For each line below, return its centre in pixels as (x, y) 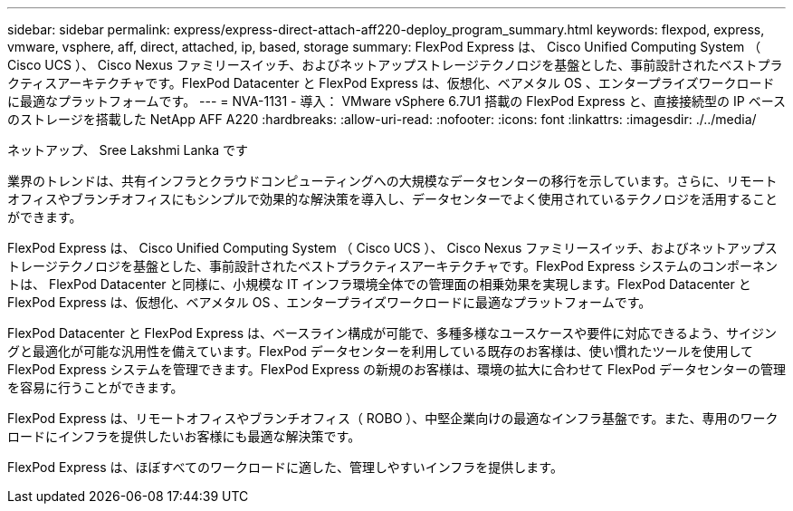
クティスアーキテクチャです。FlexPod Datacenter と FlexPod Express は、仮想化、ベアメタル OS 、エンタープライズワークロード (391, 83)
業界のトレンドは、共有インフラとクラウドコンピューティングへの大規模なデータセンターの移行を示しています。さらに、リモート (392, 181)
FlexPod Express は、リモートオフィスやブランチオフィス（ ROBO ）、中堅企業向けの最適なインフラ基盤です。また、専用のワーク (393, 418)
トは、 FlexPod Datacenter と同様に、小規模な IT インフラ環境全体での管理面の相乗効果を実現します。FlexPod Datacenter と (379, 284)
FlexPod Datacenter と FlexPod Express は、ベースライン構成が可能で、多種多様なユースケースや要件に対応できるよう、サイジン (392, 333)
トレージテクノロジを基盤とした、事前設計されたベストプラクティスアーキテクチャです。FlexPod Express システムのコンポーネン (392, 266)
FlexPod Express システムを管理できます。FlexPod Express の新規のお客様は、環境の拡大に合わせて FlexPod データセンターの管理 (396, 369)
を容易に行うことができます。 (96, 387)
